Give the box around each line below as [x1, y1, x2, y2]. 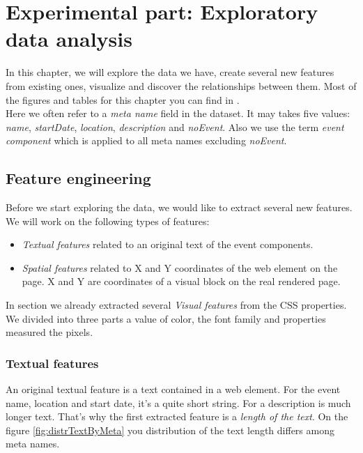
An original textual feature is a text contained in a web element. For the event [6, 382, 341, 397]
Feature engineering [6, 167, 151, 189]
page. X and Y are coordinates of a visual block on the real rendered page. [22, 274, 341, 289]
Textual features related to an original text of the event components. [22, 237, 314, 252]
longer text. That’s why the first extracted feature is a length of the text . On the [6, 409, 348, 424]
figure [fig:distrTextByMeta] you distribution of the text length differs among [6, 422, 334, 437]
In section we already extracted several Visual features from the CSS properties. [6, 298, 347, 312]
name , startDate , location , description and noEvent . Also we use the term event [6, 119, 344, 134]
